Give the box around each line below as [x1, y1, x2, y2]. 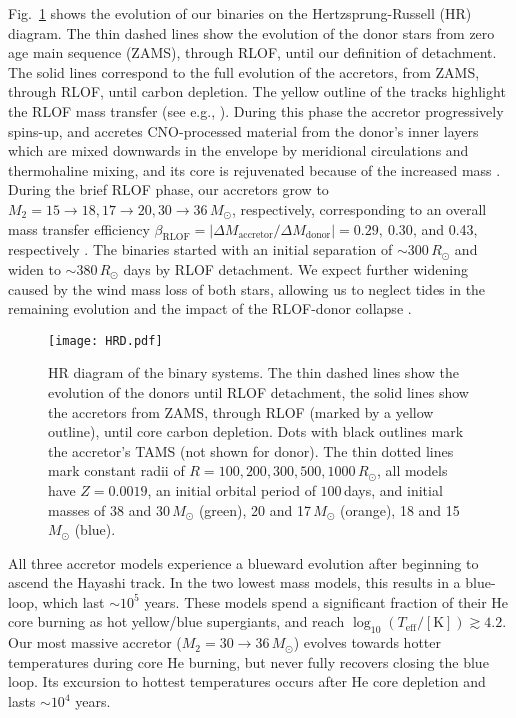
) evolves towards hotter [293, 632, 441, 653]
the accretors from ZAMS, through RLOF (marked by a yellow [48, 401, 434, 422]
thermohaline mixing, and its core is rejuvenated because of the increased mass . [8, 159, 501, 180]
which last [42, 591, 105, 612]
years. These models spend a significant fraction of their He [144, 591, 509, 612]
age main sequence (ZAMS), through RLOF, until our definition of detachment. [8, 42, 497, 63]
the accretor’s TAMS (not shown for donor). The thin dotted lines [48, 440, 454, 461]
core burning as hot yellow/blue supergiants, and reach [8, 611, 345, 632]
